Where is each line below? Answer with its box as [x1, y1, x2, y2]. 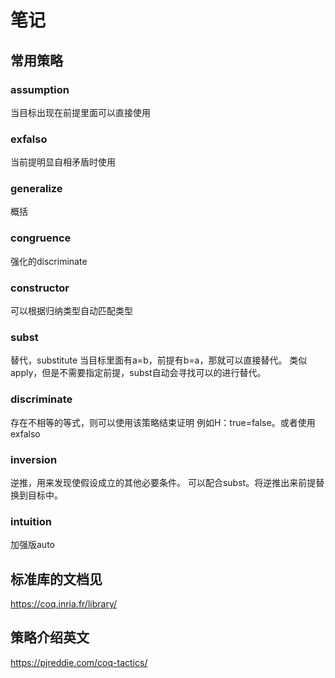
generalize [10, 182, 63, 196]
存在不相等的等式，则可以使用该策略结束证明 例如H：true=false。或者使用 [10, 416, 316, 428]
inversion [10, 452, 58, 466]
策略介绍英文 [10, 629, 90, 646]
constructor [10, 281, 70, 295]
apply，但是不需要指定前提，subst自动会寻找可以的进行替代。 [10, 367, 267, 379]
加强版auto [10, 539, 55, 551]
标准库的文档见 [10, 571, 103, 588]
